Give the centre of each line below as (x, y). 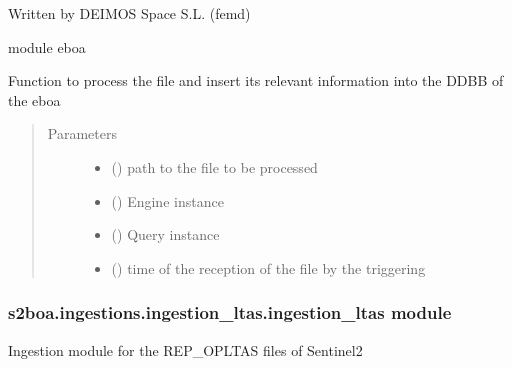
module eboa (47, 46)
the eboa (34, 99)
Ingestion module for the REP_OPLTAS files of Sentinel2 (185, 349)
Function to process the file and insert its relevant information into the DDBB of (256, 80)
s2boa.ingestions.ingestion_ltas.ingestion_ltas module (230, 312)
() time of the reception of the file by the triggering (268, 267)
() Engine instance (167, 200)
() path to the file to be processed (214, 166)
